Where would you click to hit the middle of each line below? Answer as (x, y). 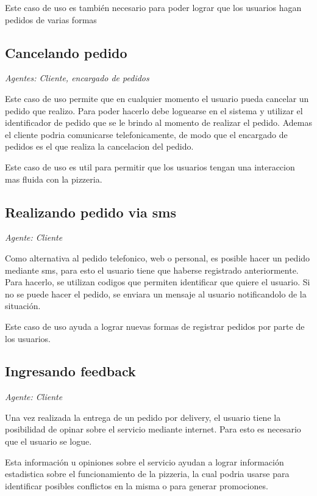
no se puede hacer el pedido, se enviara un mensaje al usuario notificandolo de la (156, 294)
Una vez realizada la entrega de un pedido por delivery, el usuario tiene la (143, 417)
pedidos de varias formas (51, 19)
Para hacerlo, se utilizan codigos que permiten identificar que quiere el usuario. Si (158, 282)
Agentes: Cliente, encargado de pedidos (77, 78)
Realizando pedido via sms (91, 212)
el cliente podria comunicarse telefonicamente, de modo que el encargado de (146, 134)
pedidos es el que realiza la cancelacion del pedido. (99, 146)
